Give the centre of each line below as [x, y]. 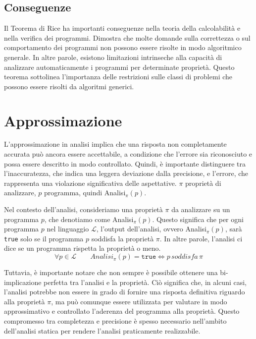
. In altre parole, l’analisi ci [201, 238]
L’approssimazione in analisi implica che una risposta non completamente [115, 144]
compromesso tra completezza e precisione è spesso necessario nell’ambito [115, 321]
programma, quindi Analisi [85, 193]
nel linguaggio [68, 229]
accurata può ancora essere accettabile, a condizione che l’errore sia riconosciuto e [128, 154]
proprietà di [203, 183]
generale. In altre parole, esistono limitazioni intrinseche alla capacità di [113, 57]
